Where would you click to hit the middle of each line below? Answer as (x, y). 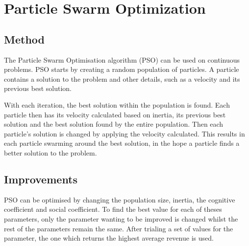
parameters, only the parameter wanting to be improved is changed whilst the (121, 218)
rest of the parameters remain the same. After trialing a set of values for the (119, 228)
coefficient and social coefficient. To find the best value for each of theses (113, 209)
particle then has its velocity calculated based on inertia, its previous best (115, 114)
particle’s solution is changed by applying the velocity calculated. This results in (124, 133)
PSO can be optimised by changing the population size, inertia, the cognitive (120, 199)
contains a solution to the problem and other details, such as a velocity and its (122, 78)
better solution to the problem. (50, 152)
